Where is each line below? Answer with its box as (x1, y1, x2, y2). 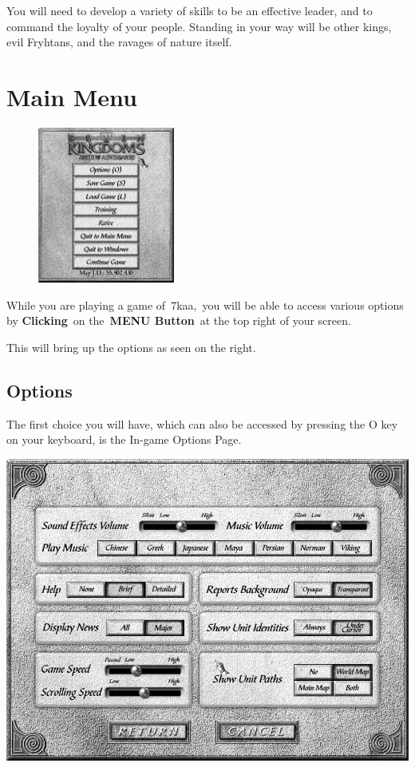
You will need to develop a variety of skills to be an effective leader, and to (6, 2, 373, 18)
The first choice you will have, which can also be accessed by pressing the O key (6, 415, 398, 432)
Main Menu (6, 80, 137, 113)
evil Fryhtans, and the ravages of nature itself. (6, 34, 232, 50)
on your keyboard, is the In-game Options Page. (6, 431, 242, 448)
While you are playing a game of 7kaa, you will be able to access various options (6, 296, 404, 313)
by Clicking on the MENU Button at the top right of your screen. (6, 312, 351, 329)
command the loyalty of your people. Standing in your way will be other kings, (6, 18, 392, 34)
